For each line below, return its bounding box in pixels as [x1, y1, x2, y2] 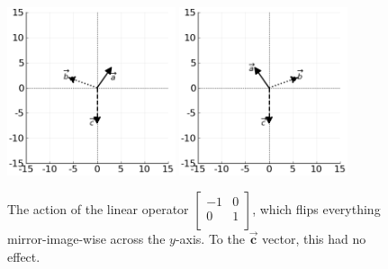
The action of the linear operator [7, 200, 189, 219]
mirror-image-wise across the [7, 229, 166, 248]
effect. [7, 247, 41, 265]
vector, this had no [262, 229, 366, 248]
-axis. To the [175, 229, 245, 248]
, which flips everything [252, 200, 381, 219]
